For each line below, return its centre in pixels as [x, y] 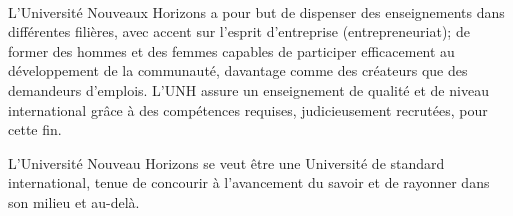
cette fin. [35, 129]
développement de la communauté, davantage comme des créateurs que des [238, 70]
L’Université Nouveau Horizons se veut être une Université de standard [226, 162]
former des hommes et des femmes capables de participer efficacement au [231, 50]
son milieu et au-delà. [74, 201]
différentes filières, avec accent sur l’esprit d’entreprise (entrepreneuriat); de [239, 31]
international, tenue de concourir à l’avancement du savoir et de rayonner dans [249, 182]
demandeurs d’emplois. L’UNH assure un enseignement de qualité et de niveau [248, 89]
